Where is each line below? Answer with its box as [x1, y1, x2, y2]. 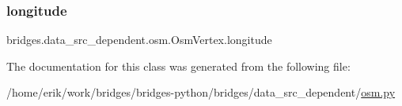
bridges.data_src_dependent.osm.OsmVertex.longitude [6, 31, 272, 48]
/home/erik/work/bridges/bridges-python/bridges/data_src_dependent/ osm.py [6, 84, 396, 101]
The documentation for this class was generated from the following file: [6, 57, 351, 74]
